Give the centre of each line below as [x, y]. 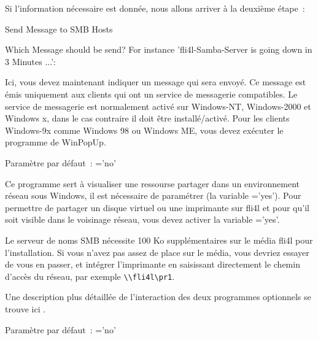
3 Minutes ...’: [30, 61]
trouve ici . [25, 308]
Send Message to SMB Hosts [59, 29]
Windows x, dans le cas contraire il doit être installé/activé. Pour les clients [147, 118]
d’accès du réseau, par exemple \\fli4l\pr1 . [90, 276]
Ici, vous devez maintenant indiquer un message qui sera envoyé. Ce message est [156, 82]
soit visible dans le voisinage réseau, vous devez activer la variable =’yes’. [142, 219]
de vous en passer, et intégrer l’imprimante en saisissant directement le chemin [153, 264]
